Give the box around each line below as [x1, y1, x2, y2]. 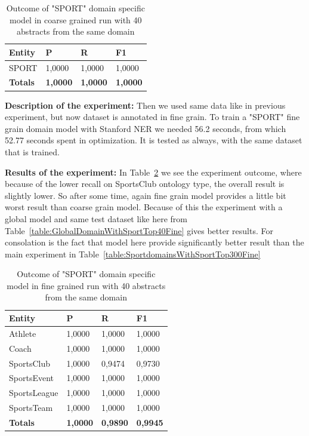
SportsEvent [9, 371, 54, 384]
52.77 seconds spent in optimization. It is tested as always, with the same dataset [5, 134, 302, 146]
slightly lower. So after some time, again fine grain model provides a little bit [5, 189, 286, 201]
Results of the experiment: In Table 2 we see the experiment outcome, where [5, 165, 302, 178]
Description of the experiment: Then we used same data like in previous [5, 99, 286, 111]
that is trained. [5, 145, 60, 158]
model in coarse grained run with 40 [10, 13, 142, 26]
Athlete [9, 327, 36, 339]
